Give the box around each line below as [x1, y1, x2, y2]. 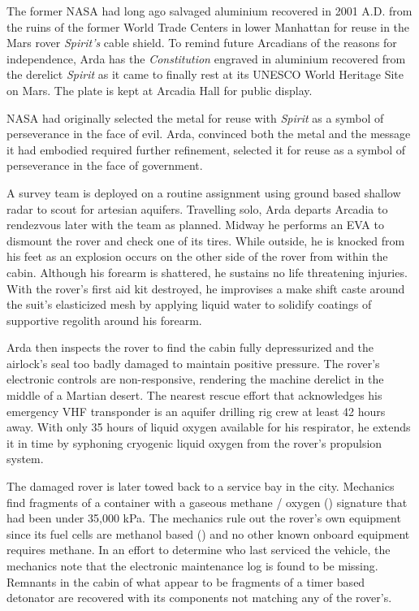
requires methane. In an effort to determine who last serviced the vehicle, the [6, 541, 391, 558]
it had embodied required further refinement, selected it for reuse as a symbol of [6, 141, 405, 158]
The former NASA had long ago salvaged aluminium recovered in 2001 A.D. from [6, 2, 413, 19]
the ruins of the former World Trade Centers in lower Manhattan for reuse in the [6, 18, 410, 35]
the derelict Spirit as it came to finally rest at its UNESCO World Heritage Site [6, 66, 404, 83]
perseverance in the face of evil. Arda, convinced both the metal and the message [6, 125, 411, 142]
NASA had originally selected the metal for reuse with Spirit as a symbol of [6, 109, 384, 126]
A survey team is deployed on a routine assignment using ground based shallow [6, 184, 401, 201]
